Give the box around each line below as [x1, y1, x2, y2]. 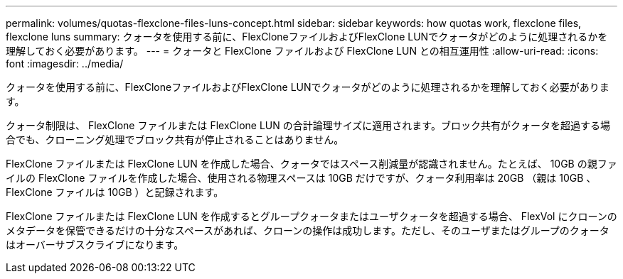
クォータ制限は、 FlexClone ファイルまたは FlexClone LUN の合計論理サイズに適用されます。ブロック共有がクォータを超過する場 [6, 119, 610, 131]
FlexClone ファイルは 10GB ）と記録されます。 [6, 186, 224, 198]
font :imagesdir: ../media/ [6, 58, 124, 70]
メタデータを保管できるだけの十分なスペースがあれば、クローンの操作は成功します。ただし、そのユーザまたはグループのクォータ [6, 224, 609, 236]
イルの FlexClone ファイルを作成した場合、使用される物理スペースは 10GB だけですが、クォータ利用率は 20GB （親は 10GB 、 [6, 172, 597, 184]
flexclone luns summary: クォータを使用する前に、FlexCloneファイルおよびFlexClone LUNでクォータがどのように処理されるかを [6, 31, 608, 43]
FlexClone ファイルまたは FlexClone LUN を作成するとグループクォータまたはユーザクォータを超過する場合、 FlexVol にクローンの [6, 210, 617, 222]
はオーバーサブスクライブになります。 [6, 239, 184, 251]
